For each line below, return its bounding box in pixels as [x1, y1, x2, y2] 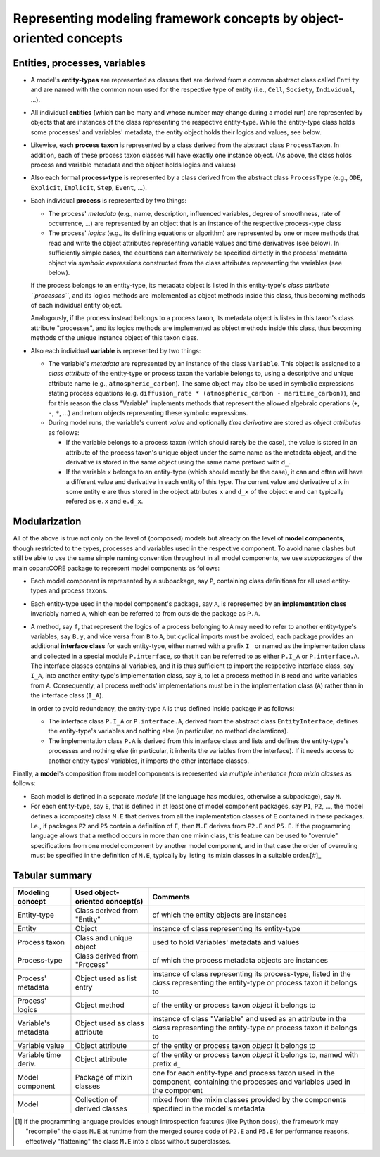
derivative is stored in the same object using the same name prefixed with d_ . [65, 457, 291, 466]
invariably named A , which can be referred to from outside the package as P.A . [30, 609, 260, 618]
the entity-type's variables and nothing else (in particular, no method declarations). [48, 727, 289, 735]
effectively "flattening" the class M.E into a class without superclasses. [25, 1137, 232, 1145]
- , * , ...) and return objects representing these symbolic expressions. [48, 408, 248, 417]
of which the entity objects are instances [152, 910, 288, 920]
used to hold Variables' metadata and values [152, 937, 300, 947]
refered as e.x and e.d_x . [65, 497, 144, 506]
